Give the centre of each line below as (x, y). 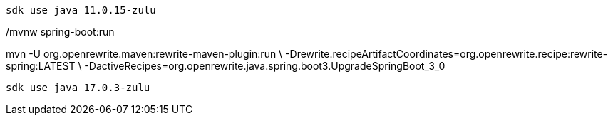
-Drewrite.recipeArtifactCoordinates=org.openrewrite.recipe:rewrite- (447, 54)
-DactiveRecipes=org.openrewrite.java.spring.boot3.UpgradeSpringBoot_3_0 (265, 66)
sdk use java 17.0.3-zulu (78, 88)
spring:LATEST (41, 66)
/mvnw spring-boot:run (60, 32)
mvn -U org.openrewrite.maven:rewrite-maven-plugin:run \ (144, 54)
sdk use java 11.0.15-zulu (81, 10)
